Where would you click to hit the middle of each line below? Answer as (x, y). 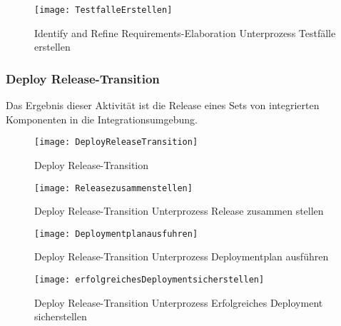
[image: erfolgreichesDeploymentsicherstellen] (149, 280)
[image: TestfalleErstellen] (103, 10)
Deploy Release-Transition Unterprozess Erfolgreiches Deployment (179, 302)
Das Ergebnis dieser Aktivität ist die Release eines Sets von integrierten (163, 105)
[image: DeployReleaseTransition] (116, 142)
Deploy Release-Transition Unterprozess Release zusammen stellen (179, 211)
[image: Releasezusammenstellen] (113, 188)
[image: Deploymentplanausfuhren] (116, 234)
